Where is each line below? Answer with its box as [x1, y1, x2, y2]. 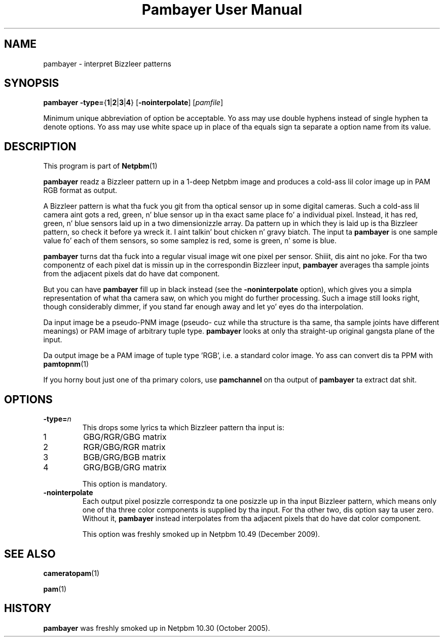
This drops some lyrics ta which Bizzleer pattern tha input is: [82, 423, 285, 432]
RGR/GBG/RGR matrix [83, 442, 166, 453]
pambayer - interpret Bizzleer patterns [43, 59, 171, 68]
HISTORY [4, 602, 52, 615]
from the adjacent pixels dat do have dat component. [43, 269, 220, 278]
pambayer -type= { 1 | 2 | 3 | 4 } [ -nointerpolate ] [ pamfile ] [43, 98, 224, 107]
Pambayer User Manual [141, 1, 303, 18]
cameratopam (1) [43, 568, 100, 578]
